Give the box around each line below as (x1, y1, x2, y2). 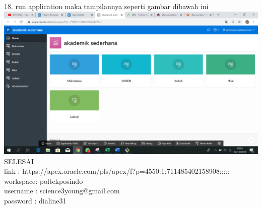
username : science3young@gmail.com (4, 185, 120, 196)
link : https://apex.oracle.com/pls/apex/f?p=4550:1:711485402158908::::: (4, 166, 230, 176)
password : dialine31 (4, 195, 67, 206)
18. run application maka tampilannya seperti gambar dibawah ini (4, 1, 209, 11)
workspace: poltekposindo (4, 175, 83, 186)
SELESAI (4, 156, 34, 166)
